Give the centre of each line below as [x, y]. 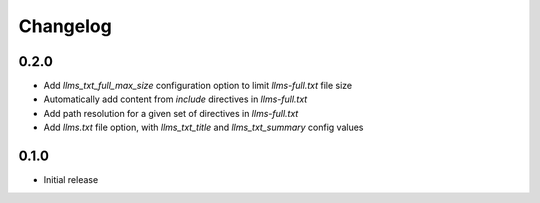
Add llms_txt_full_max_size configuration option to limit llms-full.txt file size [198, 86]
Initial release [71, 180]
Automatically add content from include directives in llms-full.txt [175, 99]
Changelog [65, 26]
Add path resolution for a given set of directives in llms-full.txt [171, 113]
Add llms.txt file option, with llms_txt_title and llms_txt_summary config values [203, 127]
